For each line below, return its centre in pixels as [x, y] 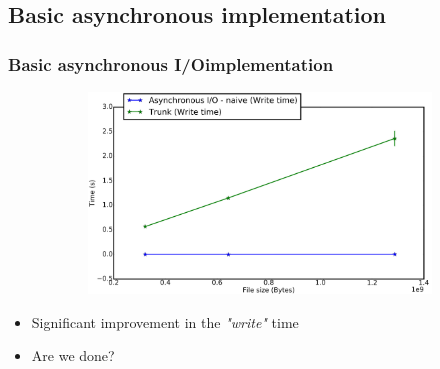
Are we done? [73, 355]
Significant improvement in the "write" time [165, 321]
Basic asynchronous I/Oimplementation [171, 63]
